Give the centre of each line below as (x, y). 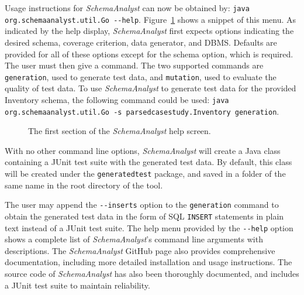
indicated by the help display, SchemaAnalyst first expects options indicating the (149, 31)
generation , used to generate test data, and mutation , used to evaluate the (141, 76)
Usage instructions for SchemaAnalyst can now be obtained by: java (127, 8)
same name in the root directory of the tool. (84, 185)
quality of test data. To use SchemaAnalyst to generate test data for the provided (151, 88)
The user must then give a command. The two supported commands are (134, 65)
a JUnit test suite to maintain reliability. (77, 285)
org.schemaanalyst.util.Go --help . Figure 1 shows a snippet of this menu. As (151, 19)
